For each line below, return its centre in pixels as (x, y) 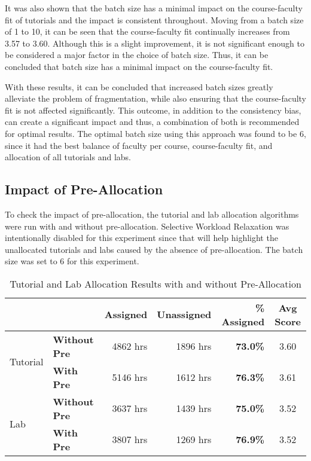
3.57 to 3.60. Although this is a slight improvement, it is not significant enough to (155, 43)
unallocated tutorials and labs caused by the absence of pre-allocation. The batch (154, 249)
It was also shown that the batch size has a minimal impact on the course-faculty (154, 8)
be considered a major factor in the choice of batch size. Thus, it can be (137, 55)
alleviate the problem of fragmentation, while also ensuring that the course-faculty (156, 98)
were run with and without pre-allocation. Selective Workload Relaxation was (147, 226)
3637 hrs (130, 408)
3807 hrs (130, 439)
